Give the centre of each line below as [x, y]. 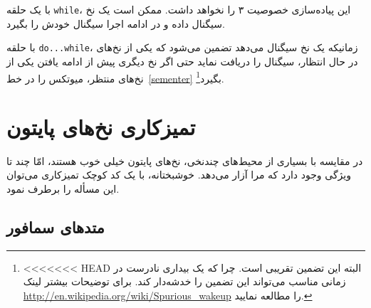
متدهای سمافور [56, 227]
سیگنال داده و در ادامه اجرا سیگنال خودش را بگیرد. [116, 23]
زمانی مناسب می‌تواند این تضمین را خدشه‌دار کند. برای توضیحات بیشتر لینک [184, 281]
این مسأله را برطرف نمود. [63, 189]
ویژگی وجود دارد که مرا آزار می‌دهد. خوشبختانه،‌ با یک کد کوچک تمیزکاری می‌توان [179, 175]
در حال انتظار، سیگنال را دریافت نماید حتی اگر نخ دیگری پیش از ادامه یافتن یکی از [182, 61]
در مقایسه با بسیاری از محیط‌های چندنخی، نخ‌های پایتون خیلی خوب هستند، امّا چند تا [185, 160]
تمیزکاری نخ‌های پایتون [101, 126]
